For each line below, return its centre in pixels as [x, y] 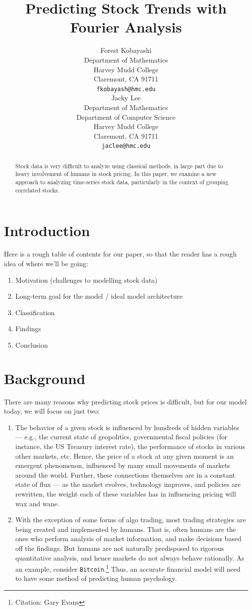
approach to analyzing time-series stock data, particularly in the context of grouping [122, 182]
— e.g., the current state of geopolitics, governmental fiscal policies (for [121, 437]
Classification [35, 312]
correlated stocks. [37, 190]
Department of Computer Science [126, 117]
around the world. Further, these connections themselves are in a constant [125, 474]
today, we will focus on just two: [52, 411]
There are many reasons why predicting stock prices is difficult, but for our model [126, 401]
